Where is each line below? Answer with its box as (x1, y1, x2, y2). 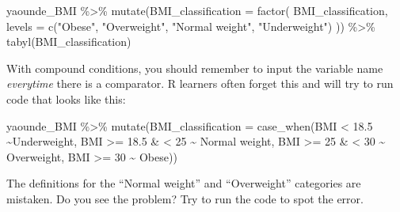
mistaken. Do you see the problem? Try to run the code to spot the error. (6, 190, 364, 206)
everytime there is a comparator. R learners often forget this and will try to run (6, 75, 394, 92)
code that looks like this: (6, 90, 126, 107)
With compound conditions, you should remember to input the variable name (6, 59, 383, 76)
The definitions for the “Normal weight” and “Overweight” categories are (6, 175, 361, 191)
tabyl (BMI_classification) (6, 33, 131, 50)
